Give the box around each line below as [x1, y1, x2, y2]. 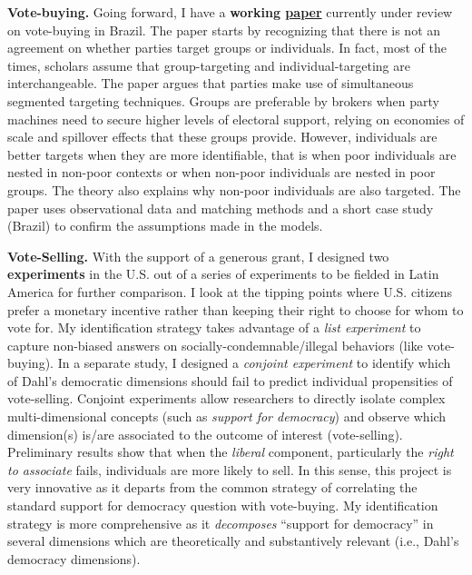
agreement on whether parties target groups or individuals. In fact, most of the [7, 38, 447, 57]
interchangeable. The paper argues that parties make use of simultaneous [7, 74, 414, 93]
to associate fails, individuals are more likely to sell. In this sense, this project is [7, 460, 452, 479]
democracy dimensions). [7, 549, 141, 568]
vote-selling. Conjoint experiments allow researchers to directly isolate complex [7, 389, 446, 408]
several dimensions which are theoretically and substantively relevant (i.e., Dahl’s [7, 531, 459, 550]
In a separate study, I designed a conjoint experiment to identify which [57, 353, 451, 372]
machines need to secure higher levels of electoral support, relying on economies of [7, 109, 465, 128]
